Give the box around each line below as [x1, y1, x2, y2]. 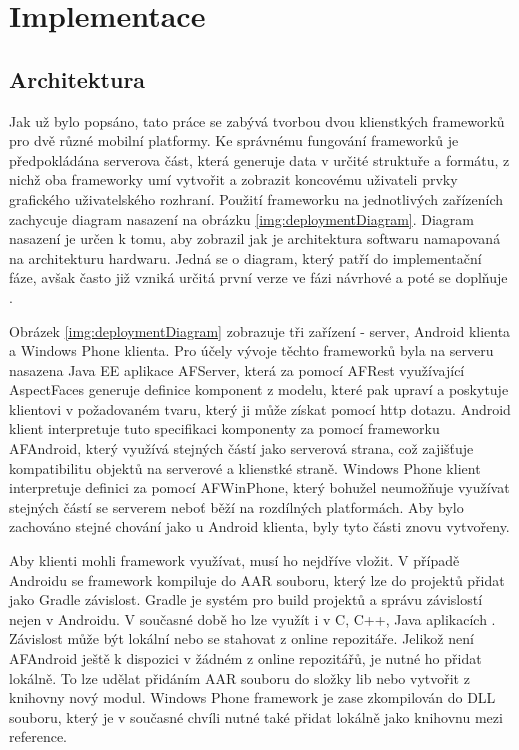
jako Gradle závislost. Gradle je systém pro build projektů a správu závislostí [9, 589, 483, 610]
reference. [9, 726, 68, 747]
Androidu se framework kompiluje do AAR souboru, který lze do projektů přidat [9, 569, 505, 590]
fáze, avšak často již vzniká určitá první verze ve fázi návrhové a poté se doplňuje [9, 267, 508, 288]
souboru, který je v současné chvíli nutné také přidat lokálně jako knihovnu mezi [9, 706, 503, 727]
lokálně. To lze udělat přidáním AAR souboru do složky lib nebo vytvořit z [9, 667, 470, 688]
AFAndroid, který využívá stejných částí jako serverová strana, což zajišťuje [9, 438, 474, 459]
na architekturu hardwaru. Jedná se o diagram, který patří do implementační [9, 247, 482, 268]
